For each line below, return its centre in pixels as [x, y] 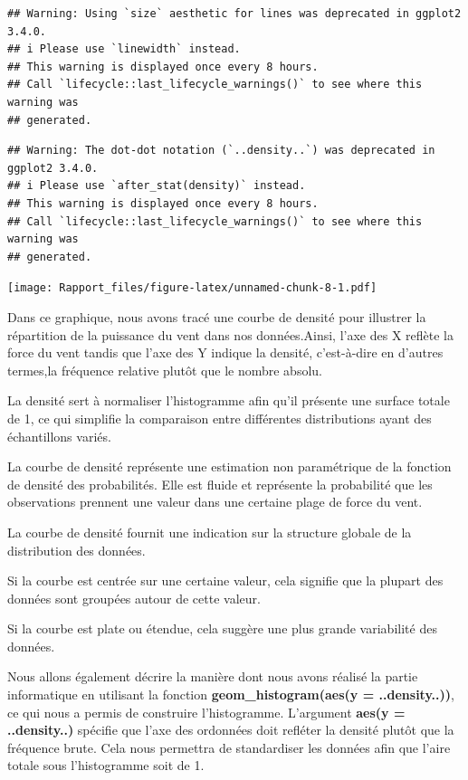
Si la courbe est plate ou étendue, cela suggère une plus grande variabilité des [222, 628]
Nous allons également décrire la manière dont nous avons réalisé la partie [213, 676]
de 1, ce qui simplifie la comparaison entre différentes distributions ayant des [220, 418]
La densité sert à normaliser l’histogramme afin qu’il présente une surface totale [229, 400]
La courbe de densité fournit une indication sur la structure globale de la [210, 532]
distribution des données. [76, 550]
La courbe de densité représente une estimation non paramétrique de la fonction [229, 466]
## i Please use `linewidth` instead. [124, 49]
